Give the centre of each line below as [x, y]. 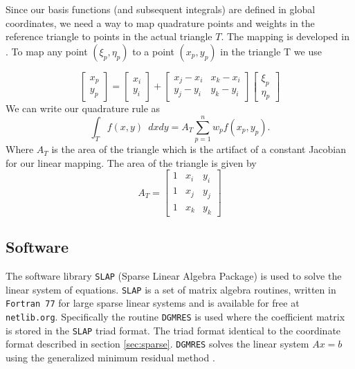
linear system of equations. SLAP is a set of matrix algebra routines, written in [171, 289]
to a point [153, 51]
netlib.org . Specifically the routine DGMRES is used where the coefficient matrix [175, 317]
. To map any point [47, 51]
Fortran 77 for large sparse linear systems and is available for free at [153, 303]
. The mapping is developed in [285, 36]
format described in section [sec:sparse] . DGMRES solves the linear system [157, 344]
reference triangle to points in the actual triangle [109, 36]
